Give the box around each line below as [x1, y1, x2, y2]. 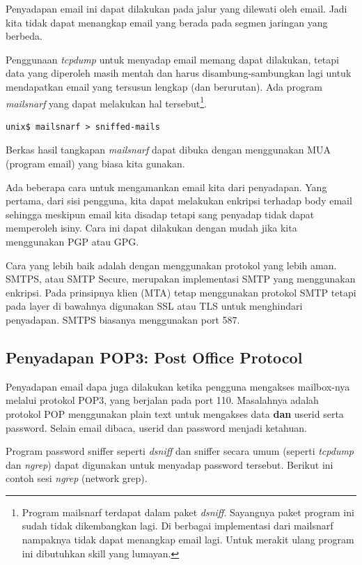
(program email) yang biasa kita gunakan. [6, 156, 185, 170]
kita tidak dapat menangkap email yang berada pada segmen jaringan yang [6, 15, 328, 29]
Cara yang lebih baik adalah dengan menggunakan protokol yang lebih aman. [6, 257, 337, 272]
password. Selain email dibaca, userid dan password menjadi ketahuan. [6, 420, 307, 435]
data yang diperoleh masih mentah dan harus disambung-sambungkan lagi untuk [6, 66, 352, 80]
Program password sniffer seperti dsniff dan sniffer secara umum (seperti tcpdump [6, 444, 354, 458]
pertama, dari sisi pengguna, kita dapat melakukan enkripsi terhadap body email [6, 193, 352, 208]
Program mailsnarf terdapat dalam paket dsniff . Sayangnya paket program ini [22, 504, 354, 519]
